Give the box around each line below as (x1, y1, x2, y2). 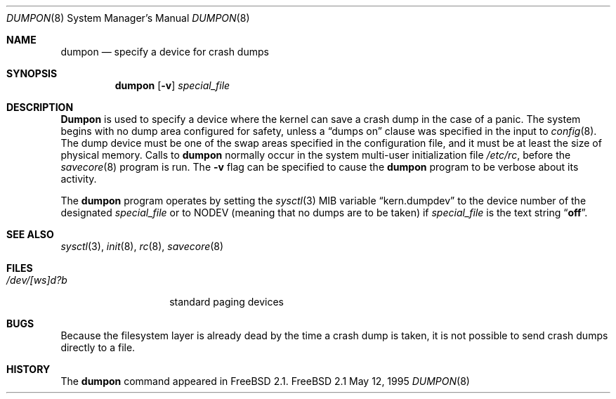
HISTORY (6, 363, 51, 375)
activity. (60, 173, 97, 185)
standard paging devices (169, 296, 284, 308)
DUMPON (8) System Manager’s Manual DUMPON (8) (6, 12, 250, 24)
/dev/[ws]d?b (6, 274, 67, 286)
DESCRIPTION (6, 101, 74, 113)
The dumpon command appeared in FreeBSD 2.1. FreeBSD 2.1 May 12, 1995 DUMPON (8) (60, 375, 470, 387)
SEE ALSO (6, 228, 54, 240)
